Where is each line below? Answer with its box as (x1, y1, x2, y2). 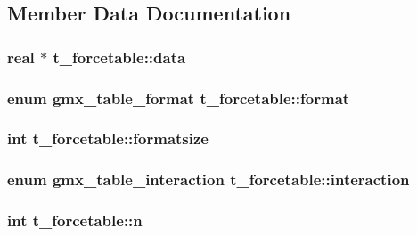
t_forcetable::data (53, 45, 186, 68)
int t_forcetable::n (7, 209, 143, 232)
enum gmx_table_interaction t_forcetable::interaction (7, 168, 410, 191)
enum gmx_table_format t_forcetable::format (7, 86, 350, 109)
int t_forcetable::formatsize (7, 127, 208, 150)
